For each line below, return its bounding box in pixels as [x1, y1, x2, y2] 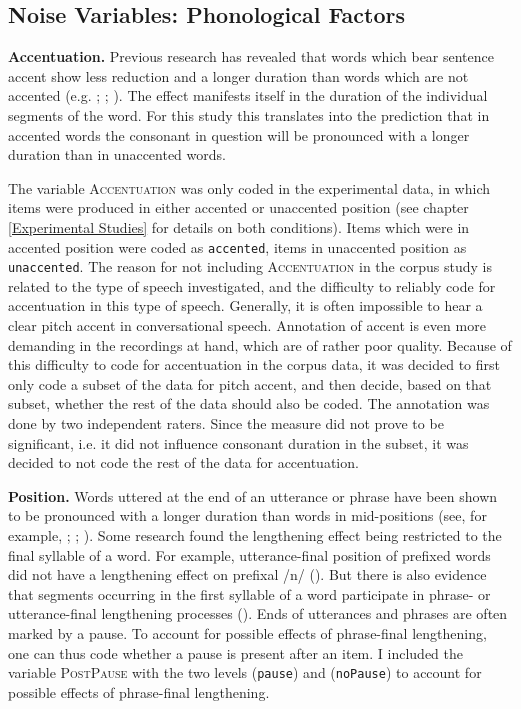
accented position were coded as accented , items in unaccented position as [8, 236, 467, 257]
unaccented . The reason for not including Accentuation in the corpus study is [8, 256, 492, 277]
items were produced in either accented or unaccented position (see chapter [8, 197, 469, 218]
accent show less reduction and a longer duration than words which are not [8, 65, 469, 86]
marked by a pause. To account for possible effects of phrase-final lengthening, [8, 622, 487, 643]
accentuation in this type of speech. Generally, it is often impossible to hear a [8, 295, 483, 316]
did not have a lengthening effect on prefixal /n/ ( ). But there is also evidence [8, 564, 487, 585]
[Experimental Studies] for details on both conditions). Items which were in [8, 216, 470, 237]
